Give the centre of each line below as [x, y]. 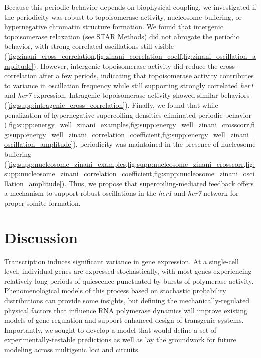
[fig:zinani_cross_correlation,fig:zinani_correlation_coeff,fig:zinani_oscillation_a [131, 55]
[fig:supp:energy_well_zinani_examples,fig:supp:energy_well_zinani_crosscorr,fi [131, 124]
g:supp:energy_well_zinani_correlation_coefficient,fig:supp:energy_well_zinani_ [129, 134]
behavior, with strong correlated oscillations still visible [89, 46]
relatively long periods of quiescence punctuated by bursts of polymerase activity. [129, 281]
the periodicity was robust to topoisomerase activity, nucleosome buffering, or [123, 16]
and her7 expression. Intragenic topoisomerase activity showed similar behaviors [127, 95]
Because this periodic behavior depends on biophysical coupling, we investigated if [130, 7]
